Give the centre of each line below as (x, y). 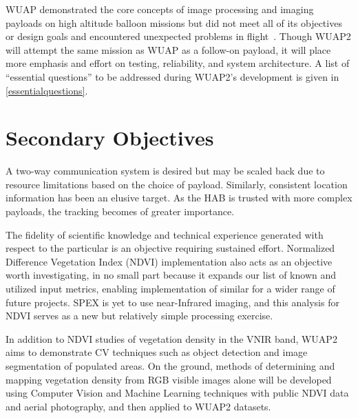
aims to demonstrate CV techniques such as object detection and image (157, 352)
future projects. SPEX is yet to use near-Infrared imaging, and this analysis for (172, 302)
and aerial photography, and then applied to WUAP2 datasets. (138, 406)
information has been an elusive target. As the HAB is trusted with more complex (179, 198)
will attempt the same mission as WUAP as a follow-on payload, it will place (168, 49)
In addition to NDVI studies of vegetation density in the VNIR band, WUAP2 (171, 338)
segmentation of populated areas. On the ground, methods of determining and (170, 366)
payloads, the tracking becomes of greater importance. (120, 211)
